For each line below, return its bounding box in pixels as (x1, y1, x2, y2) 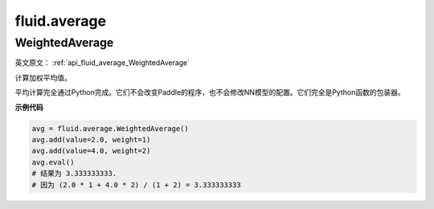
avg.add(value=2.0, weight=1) (31, 135, 151, 144)
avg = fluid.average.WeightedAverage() (31, 124, 189, 133)
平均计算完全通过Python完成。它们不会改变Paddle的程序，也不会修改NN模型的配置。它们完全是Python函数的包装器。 (14, 88, 405, 97)
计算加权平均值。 (14, 72, 72, 82)
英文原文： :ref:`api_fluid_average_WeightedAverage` (14, 58, 190, 68)
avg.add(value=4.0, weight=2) (31, 146, 151, 156)
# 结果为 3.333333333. (31, 169, 117, 178)
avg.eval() (31, 158, 75, 166)
